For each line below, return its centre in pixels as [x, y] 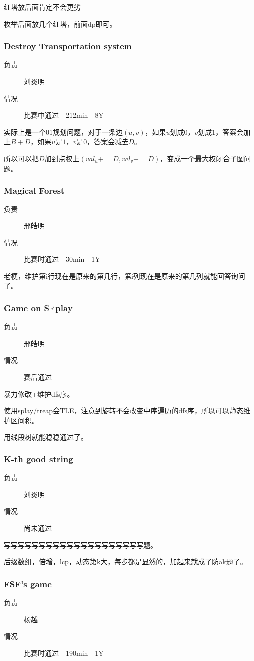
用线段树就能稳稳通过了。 [46, 437]
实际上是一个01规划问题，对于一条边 [63, 131]
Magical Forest [34, 190]
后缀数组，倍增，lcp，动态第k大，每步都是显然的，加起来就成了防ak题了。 [126, 561]
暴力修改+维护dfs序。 [39, 393]
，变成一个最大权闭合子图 [202, 158]
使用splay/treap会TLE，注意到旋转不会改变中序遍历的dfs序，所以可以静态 [124, 410]
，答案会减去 [108, 141]
